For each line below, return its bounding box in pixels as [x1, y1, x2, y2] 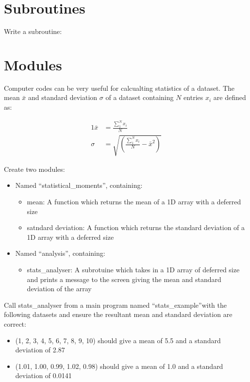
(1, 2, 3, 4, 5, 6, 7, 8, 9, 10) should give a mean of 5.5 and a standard [15, 335, 221, 345]
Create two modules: [4, 164, 65, 174]
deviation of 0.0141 [15, 370, 72, 381]
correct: [4, 319, 26, 329]
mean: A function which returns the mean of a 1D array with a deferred [27, 197, 241, 207]
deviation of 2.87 [15, 345, 65, 355]
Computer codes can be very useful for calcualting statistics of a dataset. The [4, 83, 234, 93]
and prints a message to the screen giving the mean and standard [27, 274, 221, 284]
